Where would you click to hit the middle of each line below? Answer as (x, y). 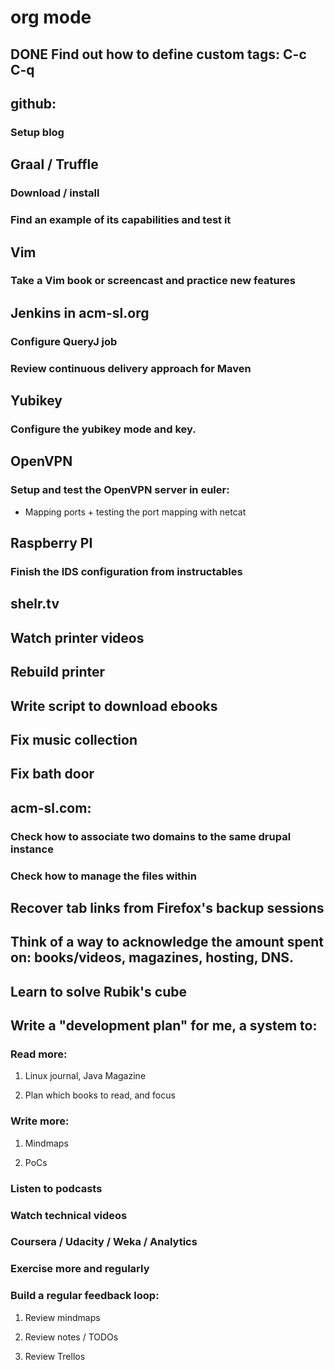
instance (32, 849)
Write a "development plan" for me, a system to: (164, 1026)
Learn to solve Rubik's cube (98, 991)
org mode (51, 17)
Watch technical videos (69, 1215)
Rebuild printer (58, 672)
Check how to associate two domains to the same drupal (151, 836)
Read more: (39, 1054)
